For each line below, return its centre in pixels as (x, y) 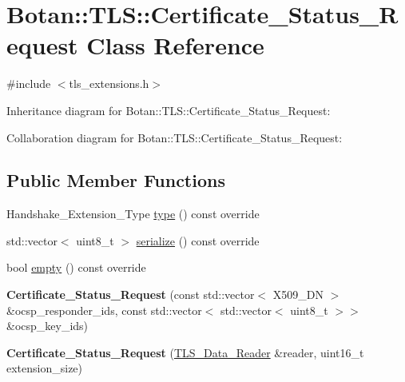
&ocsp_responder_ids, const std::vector (104, 310)
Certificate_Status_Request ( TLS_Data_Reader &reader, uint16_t (185, 352)
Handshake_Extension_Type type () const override (133, 214)
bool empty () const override (76, 267)
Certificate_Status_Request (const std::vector (131, 294)
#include (29, 84)
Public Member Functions (116, 180)
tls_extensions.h (109, 84)
